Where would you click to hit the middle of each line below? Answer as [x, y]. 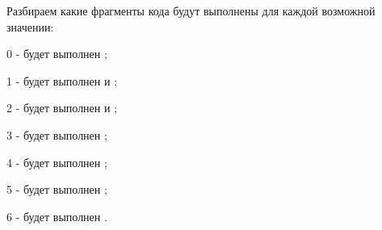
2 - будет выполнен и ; [62, 108]
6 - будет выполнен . [57, 216]
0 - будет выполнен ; [57, 54]
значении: [30, 26]
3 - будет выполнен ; [57, 134]
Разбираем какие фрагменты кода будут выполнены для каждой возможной [191, 10]
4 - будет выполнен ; [57, 162]
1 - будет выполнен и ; [62, 80]
